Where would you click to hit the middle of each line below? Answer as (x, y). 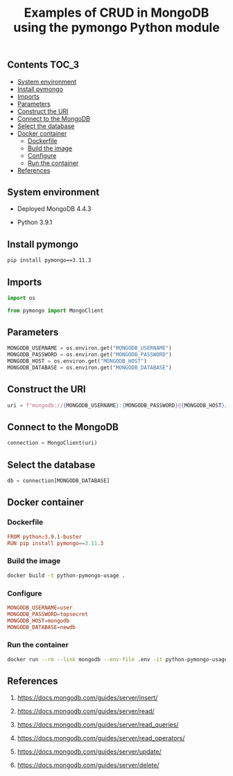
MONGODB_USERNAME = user (40, 608)
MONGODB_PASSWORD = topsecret (48, 614)
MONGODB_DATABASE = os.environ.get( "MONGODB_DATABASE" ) (89, 368)
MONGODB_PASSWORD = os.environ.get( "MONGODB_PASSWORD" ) (89, 355)
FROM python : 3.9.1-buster (44, 537)
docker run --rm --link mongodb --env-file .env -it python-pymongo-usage (118, 659)
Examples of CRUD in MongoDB (116, 13)
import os (21, 298)
